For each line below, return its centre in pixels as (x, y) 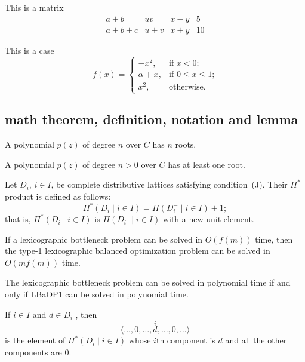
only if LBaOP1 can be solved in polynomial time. (97, 294)
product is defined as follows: (58, 196)
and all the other (256, 340)
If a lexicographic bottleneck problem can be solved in (104, 239)
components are (33, 352)
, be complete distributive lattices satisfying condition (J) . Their (169, 184)
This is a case (30, 50)
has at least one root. (207, 164)
